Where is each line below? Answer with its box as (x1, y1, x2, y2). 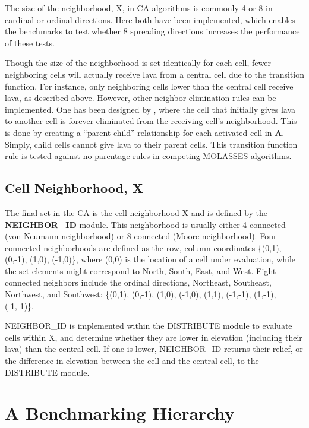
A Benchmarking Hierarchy (5, 401, 235, 425)
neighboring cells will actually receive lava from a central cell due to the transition (5, 68, 304, 80)
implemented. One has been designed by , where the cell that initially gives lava (5, 103, 296, 115)
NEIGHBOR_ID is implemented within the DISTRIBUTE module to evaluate (5, 319, 292, 332)
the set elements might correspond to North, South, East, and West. (5, 264, 254, 277)
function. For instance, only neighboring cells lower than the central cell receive (5, 80, 294, 92)
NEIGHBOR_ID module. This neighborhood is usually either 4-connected (5, 218, 286, 230)
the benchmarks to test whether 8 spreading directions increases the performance (5, 25, 300, 37)
